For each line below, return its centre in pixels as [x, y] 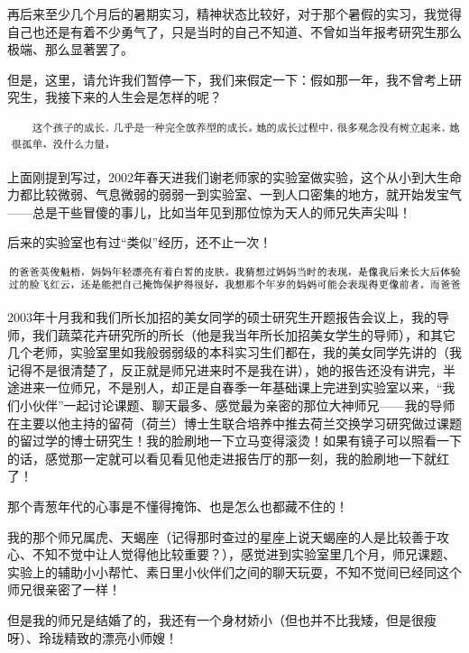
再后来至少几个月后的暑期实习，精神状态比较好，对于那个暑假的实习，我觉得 [234, 14]
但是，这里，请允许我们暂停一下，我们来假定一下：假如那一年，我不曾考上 [228, 79]
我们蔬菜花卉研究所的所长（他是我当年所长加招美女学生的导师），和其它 [244, 334]
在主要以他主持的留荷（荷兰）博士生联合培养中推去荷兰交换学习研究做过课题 [234, 423]
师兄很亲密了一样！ [64, 589]
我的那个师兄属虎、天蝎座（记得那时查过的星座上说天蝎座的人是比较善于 [222, 536]
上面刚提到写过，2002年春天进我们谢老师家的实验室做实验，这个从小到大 [222, 176]
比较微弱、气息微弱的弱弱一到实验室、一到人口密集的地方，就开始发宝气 [247, 194]
